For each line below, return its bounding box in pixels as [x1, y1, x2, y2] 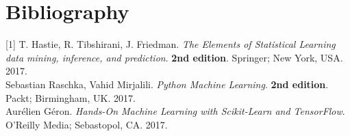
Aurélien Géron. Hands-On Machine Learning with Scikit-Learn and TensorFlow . [5, 104, 345, 118]
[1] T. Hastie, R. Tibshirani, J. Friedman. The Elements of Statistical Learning [5, 37, 336, 51]
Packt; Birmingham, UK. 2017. [5, 90, 136, 105]
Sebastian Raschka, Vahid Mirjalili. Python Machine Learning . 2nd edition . [5, 77, 329, 91]
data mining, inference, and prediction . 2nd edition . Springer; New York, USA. [5, 50, 343, 64]
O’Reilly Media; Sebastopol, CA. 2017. [5, 117, 168, 131]
